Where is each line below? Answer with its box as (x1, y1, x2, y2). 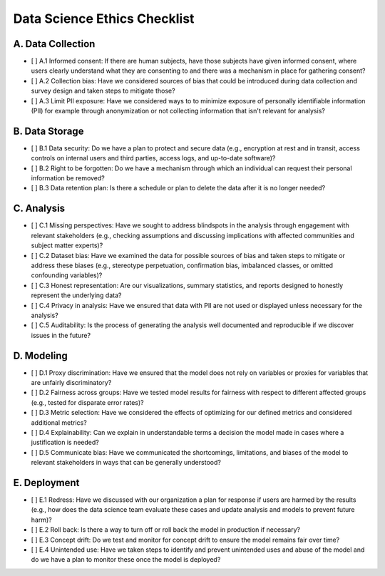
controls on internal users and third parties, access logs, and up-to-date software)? (31, 154, 276, 163)
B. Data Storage (13, 125, 84, 137)
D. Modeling (13, 349, 68, 361)
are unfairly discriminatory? (31, 378, 112, 386)
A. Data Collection (13, 38, 96, 50)
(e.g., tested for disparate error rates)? (31, 398, 144, 406)
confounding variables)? (31, 271, 103, 279)
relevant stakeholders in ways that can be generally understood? (31, 458, 221, 467)
